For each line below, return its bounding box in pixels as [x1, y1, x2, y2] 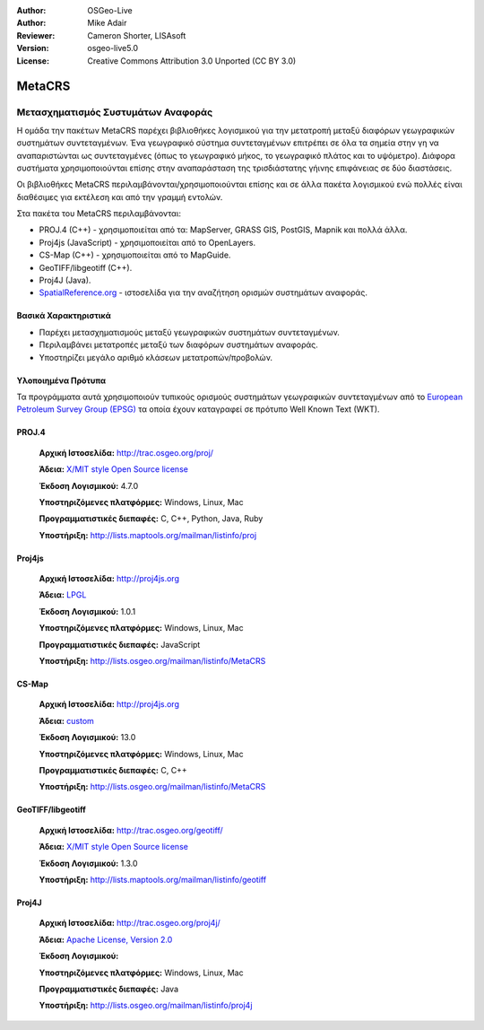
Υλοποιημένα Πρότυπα [16, 375, 107, 386]
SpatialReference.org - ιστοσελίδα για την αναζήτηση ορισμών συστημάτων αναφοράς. [39, 287, 367, 298]
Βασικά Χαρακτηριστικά [16, 310, 111, 321]
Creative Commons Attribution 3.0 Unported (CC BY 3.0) [87, 55, 297, 66]
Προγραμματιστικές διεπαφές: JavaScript [39, 639, 201, 650]
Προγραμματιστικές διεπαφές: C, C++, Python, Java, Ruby [39, 513, 264, 524]
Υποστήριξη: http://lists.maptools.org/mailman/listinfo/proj [39, 529, 257, 540]
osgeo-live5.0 [87, 43, 139, 54]
